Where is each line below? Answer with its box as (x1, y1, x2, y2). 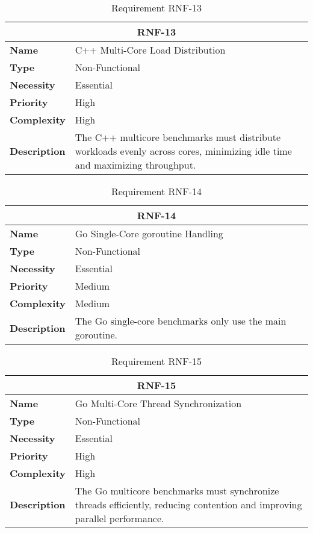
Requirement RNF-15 (111, 354, 202, 368)
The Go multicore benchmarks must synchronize (75, 484, 279, 497)
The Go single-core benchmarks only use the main (75, 314, 287, 328)
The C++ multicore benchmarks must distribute (75, 130, 281, 144)
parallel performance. (75, 511, 164, 525)
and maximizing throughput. (75, 158, 196, 172)
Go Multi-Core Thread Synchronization (75, 396, 242, 410)
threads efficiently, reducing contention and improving (75, 497, 302, 511)
